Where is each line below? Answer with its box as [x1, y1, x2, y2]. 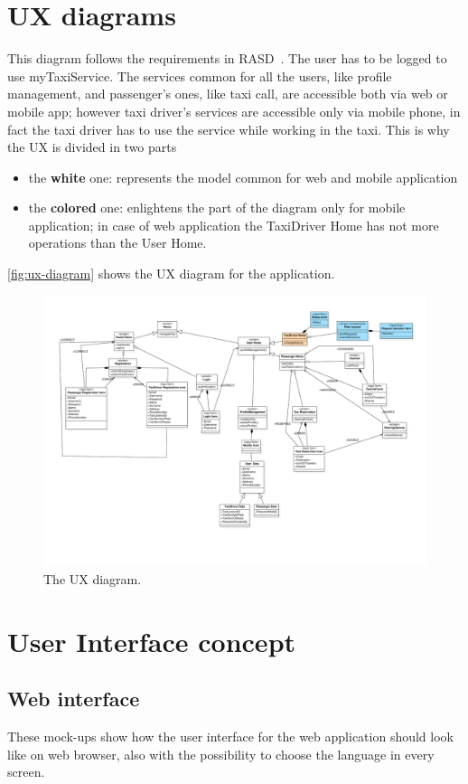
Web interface [7, 685, 140, 713]
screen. [7, 762, 45, 781]
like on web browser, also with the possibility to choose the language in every [7, 744, 435, 763]
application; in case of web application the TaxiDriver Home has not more [28, 215, 439, 234]
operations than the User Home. [28, 233, 207, 252]
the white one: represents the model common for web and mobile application [28, 167, 458, 186]
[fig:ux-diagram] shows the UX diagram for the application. [7, 264, 335, 283]
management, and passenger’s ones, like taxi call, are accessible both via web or [7, 84, 448, 103]
